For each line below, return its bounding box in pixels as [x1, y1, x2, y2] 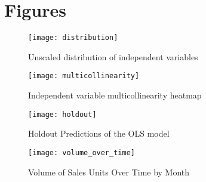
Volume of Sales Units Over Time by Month [28, 165, 190, 178]
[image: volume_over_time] [28, 148, 135, 157]
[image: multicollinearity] [28, 72, 140, 81]
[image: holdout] [28, 110, 97, 119]
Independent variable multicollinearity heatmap [28, 89, 202, 101]
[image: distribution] [28, 33, 118, 42]
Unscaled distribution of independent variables [28, 50, 198, 63]
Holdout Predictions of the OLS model [28, 127, 170, 140]
